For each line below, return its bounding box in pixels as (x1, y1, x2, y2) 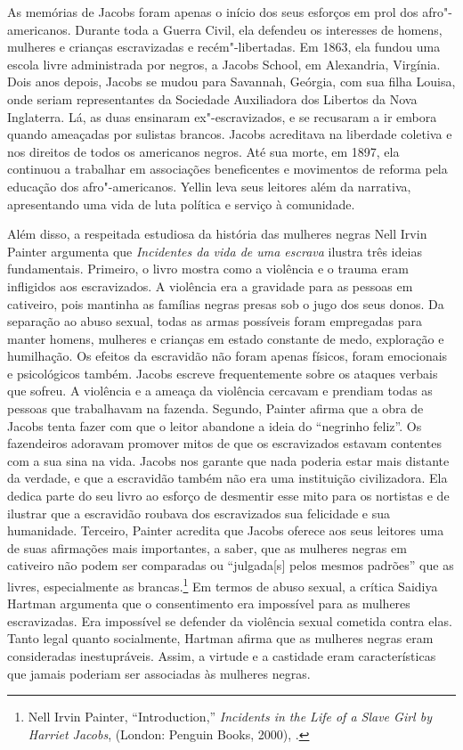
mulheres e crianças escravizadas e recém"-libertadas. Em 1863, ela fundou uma (7, 37, 441, 56)
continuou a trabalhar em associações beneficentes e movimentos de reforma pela (7, 159, 448, 178)
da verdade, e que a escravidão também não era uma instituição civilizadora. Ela (7, 469, 448, 487)
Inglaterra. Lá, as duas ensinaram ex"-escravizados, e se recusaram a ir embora (7, 107, 437, 126)
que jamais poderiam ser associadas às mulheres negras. (7, 664, 311, 682)
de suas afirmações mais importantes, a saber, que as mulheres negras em (7, 538, 407, 557)
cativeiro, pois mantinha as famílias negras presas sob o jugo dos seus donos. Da (7, 294, 444, 313)
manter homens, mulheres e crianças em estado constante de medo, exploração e (7, 329, 444, 347)
